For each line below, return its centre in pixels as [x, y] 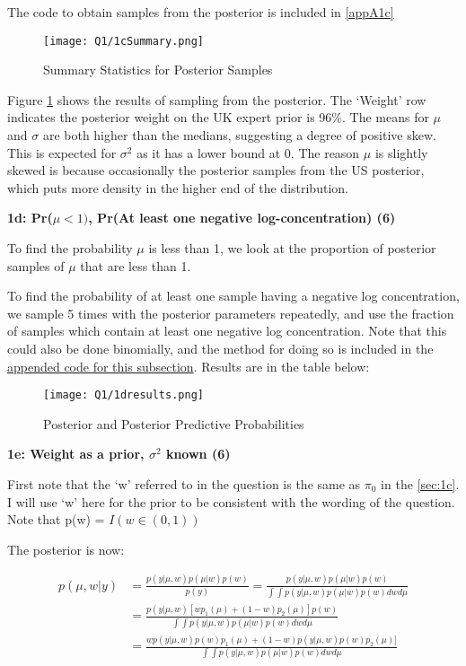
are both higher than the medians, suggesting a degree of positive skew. [239, 135]
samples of [36, 265]
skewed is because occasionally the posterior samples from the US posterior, [216, 170]
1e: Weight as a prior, [76, 454]
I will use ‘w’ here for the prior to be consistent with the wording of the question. [231, 501]
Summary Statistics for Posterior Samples [158, 70]
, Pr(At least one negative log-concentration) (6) [242, 218]
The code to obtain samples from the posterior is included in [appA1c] [201, 12]
